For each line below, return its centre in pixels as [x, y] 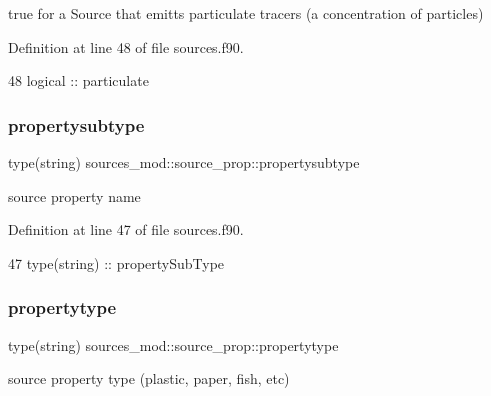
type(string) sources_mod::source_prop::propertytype [173, 344]
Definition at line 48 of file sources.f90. [126, 46]
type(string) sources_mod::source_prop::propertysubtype [184, 162]
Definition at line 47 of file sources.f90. [126, 229]
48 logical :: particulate [78, 80]
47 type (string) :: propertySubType [116, 262]
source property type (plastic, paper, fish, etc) [149, 378]
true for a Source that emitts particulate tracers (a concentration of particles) [246, 13]
